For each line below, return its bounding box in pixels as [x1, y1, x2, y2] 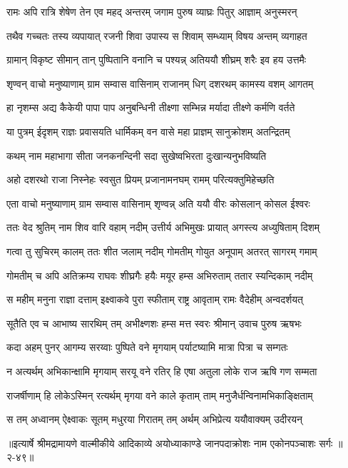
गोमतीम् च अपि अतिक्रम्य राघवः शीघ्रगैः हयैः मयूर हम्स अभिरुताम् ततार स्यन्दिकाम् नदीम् [6, 268, 313, 283]
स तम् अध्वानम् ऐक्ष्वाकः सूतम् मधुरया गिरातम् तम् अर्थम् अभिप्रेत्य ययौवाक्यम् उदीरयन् [6, 412, 303, 427]
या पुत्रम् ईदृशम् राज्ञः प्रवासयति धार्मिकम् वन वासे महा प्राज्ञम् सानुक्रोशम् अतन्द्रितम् [6, 123, 290, 138]
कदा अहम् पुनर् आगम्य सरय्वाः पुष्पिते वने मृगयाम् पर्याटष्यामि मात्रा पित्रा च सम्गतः [6, 340, 288, 355]
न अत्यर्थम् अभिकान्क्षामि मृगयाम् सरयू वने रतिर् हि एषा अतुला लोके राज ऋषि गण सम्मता [6, 363, 317, 378]
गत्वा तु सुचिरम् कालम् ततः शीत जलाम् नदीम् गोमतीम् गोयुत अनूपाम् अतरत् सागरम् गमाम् [6, 243, 317, 258]
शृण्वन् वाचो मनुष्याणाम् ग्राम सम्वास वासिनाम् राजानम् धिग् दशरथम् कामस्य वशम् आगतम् [6, 76, 314, 91]
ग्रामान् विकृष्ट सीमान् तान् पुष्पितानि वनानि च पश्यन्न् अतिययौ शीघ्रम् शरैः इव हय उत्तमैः [6, 52, 307, 67]
